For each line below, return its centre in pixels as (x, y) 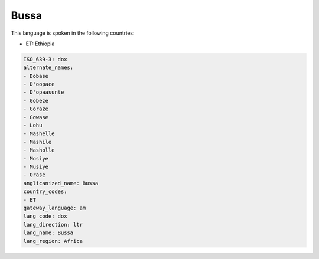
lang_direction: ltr (53, 224)
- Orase (34, 175)
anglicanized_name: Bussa (61, 183)
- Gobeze (36, 101)
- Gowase (36, 117)
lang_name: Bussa (48, 233)
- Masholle (39, 150)
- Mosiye (36, 158)
